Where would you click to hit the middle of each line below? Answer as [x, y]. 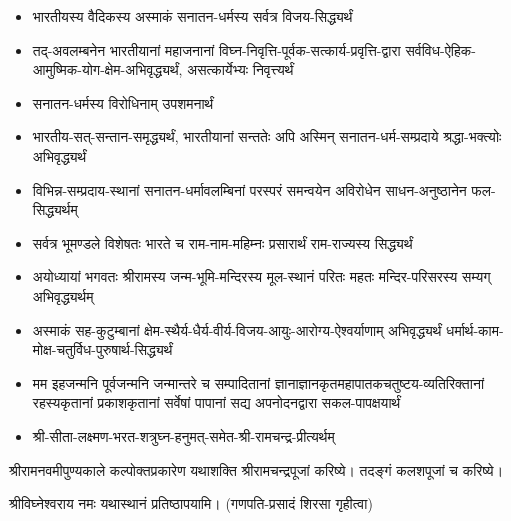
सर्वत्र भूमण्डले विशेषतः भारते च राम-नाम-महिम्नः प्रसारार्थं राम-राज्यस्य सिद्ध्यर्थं [222, 242]
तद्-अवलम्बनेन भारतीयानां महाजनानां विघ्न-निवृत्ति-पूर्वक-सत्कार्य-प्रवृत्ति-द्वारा [216, 49]
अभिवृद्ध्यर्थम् [63, 295]
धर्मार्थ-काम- [475, 329]
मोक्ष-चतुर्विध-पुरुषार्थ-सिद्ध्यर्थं [102, 349]
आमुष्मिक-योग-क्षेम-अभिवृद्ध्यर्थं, [107, 69]
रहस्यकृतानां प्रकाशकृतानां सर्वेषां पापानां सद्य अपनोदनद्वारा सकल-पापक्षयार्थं [216, 402]
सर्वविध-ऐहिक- [440, 49]
